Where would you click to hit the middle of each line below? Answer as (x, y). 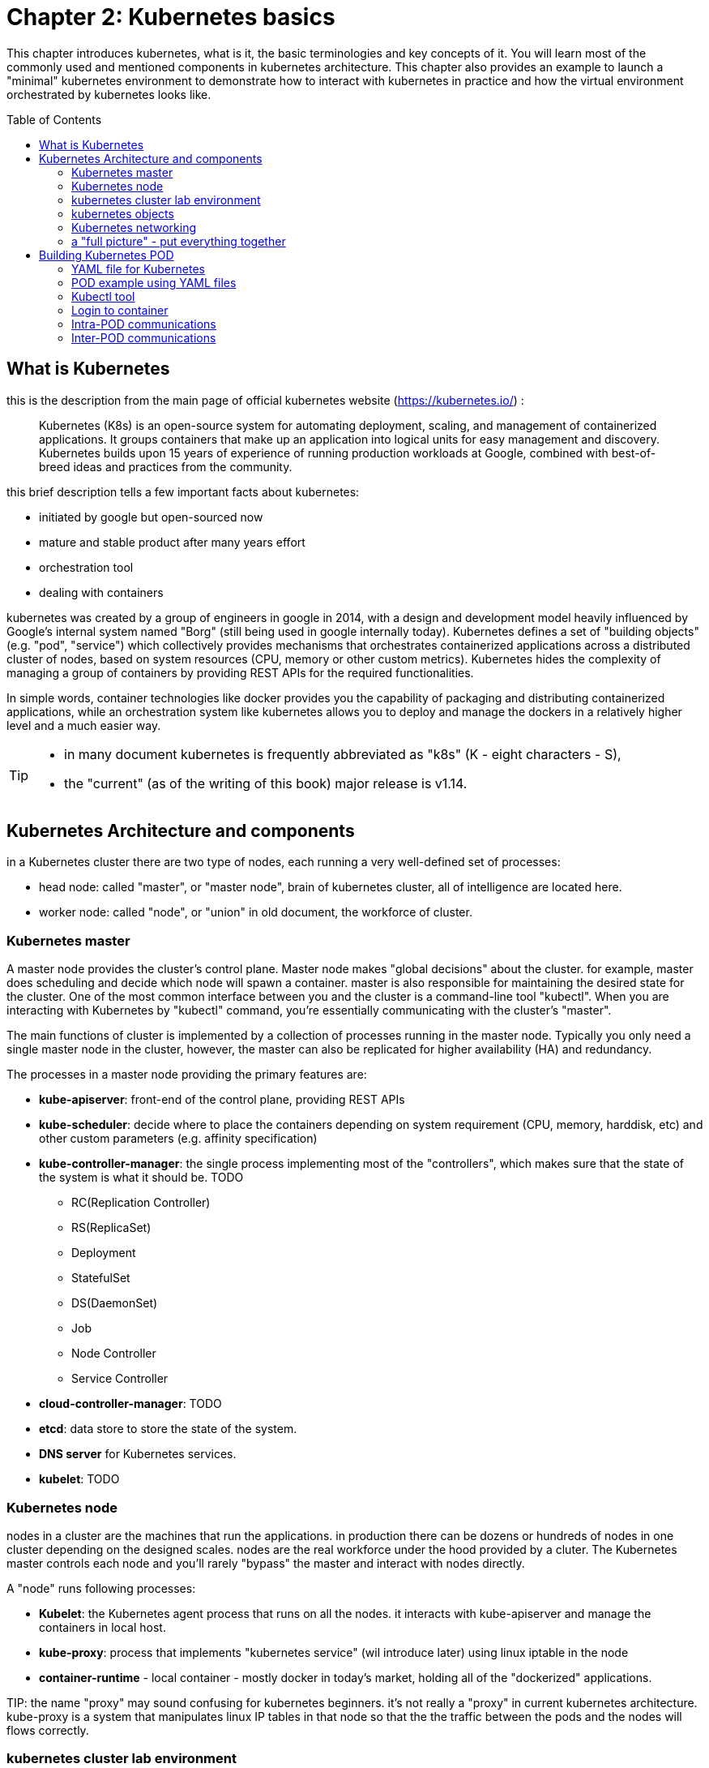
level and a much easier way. (84, 725)
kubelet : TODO (79, 1479)
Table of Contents (54, 119)
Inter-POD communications (144, 337)
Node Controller (114, 1354)
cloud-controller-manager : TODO (130, 1404)
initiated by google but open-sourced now (151, 517)
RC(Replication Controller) (141, 1203)
